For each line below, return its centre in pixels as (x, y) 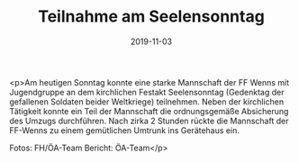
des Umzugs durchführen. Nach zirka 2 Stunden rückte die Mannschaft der (149, 121)
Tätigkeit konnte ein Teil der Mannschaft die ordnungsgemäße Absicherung (149, 111)
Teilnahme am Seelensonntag (151, 17)
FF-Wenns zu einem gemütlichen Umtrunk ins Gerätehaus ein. (125, 130)
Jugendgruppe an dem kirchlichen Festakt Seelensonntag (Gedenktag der (147, 92)
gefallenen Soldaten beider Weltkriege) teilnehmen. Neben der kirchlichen (147, 102)
